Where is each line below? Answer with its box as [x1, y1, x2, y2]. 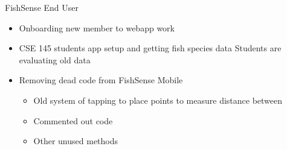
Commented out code [33, 114, 113, 127]
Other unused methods [33, 135, 118, 147]
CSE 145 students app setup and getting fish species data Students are [19, 42, 282, 54]
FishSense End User [5, 1, 79, 13]
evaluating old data [19, 53, 91, 66]
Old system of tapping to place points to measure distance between [33, 94, 283, 106]
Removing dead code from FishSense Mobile [19, 74, 183, 86]
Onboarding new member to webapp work [19, 21, 175, 34]
